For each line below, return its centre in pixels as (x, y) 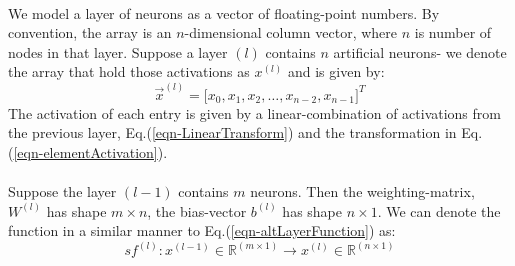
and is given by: (336, 71)
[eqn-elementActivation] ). (90, 151)
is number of (453, 32)
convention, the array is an (90, 32)
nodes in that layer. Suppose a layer (118, 51)
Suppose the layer (62, 191)
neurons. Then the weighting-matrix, (362, 191)
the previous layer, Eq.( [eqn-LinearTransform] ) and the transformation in (232, 132)
